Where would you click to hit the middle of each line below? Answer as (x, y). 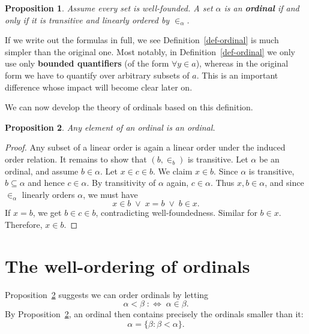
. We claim (172, 171)
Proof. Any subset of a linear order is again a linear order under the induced (145, 147)
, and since (284, 183)
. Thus (222, 183)
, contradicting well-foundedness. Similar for (176, 213)
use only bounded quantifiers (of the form (87, 63)
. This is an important (237, 75)
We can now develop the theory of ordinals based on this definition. (129, 107)
